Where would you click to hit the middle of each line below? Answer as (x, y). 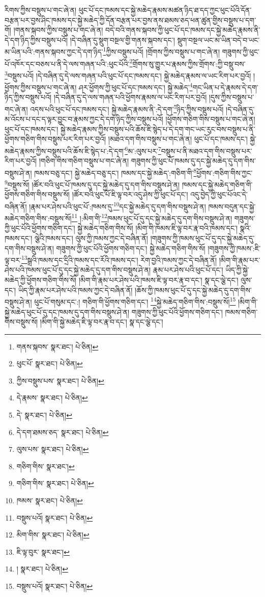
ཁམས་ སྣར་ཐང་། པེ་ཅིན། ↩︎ (50, 500)
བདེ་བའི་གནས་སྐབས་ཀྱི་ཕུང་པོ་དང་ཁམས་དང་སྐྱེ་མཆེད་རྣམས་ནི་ (183, 30)
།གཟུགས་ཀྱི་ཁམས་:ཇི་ (234, 248)
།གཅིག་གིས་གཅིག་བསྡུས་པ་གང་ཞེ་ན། (84, 161)
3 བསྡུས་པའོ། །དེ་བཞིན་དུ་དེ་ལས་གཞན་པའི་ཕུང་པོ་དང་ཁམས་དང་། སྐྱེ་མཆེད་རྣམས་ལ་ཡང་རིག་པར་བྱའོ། (128, 74)
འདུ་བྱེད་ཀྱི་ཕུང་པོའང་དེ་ (219, 194)
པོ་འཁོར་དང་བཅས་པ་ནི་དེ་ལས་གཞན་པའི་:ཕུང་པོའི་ (67, 63)
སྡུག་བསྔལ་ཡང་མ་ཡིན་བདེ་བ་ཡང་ (218, 39)
